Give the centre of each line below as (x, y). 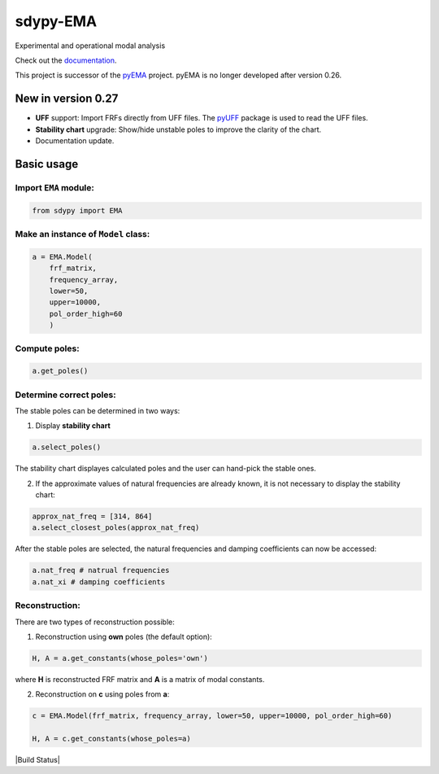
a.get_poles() (60, 371)
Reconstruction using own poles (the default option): (124, 636)
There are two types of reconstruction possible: (95, 622)
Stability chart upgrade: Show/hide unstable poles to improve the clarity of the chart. (178, 129)
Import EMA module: (55, 187)
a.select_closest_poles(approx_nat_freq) (116, 528)
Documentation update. (75, 141)
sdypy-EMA (56, 21)
